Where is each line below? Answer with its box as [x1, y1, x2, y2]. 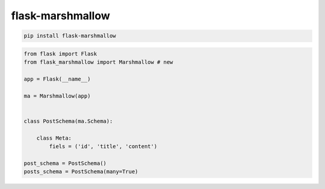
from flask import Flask [23, 50, 97, 57]
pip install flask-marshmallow [23, 33, 117, 39]
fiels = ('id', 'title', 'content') [49, 143, 158, 150]
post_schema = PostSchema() [23, 160, 107, 167]
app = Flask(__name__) [23, 75, 91, 82]
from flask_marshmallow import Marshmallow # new [23, 59, 173, 66]
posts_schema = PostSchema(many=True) [23, 169, 138, 175]
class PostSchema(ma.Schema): [23, 117, 113, 125]
